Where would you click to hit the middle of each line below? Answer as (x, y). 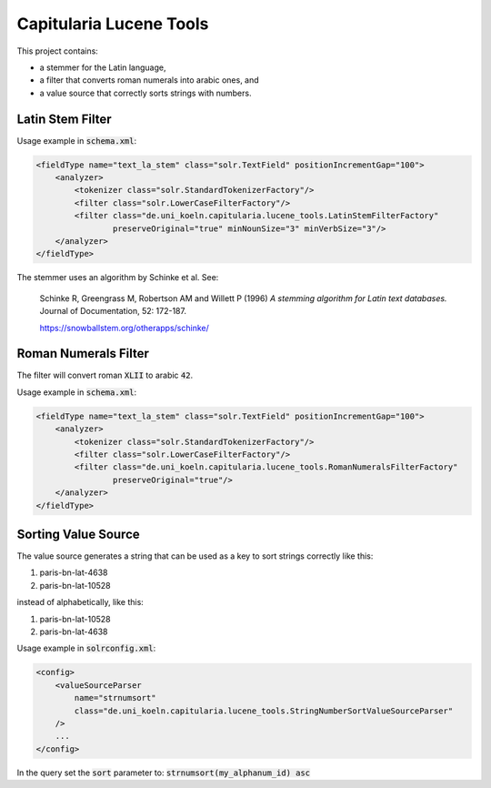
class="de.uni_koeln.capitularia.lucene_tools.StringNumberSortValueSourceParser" (264, 711)
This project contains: (58, 51)
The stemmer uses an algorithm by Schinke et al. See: (118, 278)
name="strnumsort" (115, 698)
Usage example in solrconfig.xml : (86, 648)
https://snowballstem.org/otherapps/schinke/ (124, 328)
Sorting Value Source (78, 534)
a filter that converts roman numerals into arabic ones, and (149, 80)
